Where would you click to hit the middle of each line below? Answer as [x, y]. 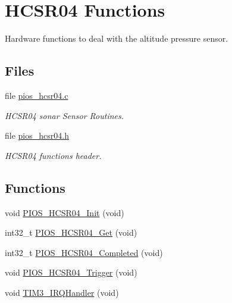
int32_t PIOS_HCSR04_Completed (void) [84, 252]
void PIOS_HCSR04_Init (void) [65, 212]
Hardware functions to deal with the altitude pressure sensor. [117, 38]
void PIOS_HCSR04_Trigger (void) [71, 272]
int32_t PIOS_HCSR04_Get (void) [71, 232]
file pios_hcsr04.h [37, 135]
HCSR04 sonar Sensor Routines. [65, 115]
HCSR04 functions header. [53, 155]
